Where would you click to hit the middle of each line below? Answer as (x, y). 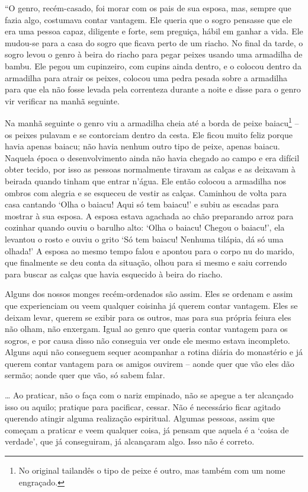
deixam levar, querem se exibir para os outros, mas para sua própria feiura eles (148, 317)
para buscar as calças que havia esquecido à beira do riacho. (114, 274)
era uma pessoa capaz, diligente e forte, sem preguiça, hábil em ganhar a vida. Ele (154, 31)
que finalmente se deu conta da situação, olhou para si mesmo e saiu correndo (146, 262)
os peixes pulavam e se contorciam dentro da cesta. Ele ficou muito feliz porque (149, 134)
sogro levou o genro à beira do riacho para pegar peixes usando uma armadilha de (154, 54)
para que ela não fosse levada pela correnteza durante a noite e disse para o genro (153, 89)
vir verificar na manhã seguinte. (62, 100)
